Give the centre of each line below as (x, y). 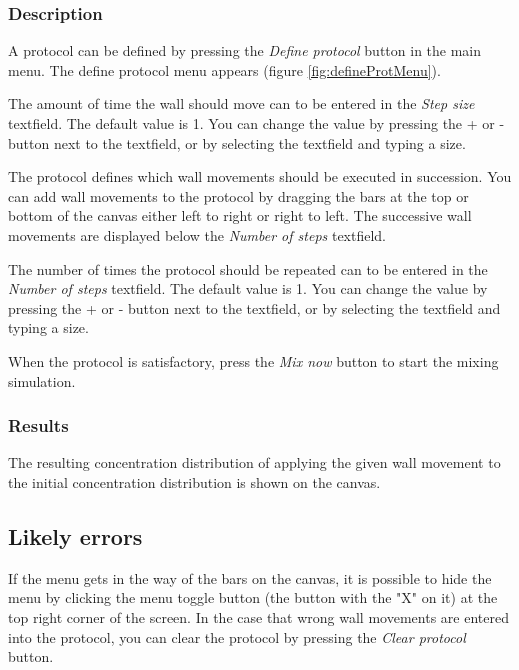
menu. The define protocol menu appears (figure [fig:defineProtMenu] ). (224, 69)
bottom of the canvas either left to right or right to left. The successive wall (240, 215)
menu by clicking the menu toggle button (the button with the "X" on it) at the (253, 597)
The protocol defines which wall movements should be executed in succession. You (260, 176)
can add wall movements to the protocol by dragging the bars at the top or (238, 195)
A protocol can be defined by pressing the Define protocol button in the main (245, 50)
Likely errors (75, 535)
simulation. (42, 380)
